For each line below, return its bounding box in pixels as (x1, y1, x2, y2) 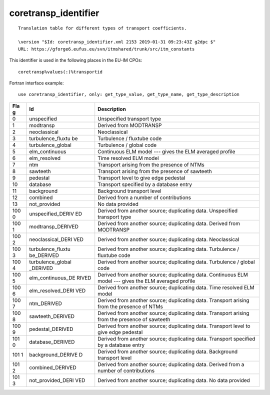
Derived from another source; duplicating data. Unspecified (97, 207, 238, 214)
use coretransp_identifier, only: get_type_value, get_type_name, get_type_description (18, 91, 240, 97)
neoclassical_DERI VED (29, 235, 84, 242)
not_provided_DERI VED (29, 376, 85, 383)
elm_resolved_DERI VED (29, 287, 86, 294)
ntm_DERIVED (29, 300, 62, 307)
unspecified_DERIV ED (29, 210, 82, 217)
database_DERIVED (29, 338, 75, 345)
